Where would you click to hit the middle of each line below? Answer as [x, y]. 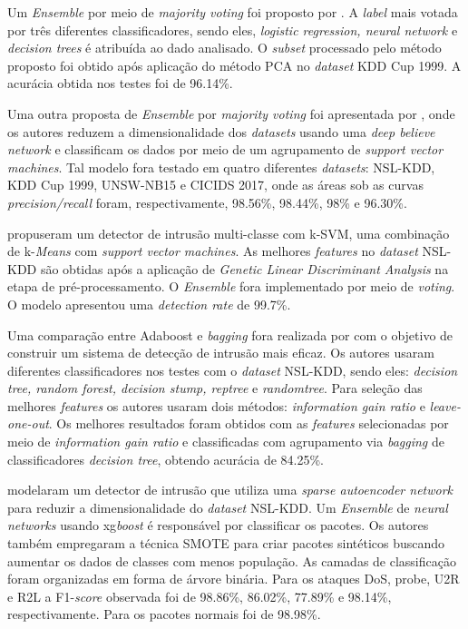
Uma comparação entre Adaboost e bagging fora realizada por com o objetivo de [230, 334]
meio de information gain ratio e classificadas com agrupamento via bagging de [226, 442]
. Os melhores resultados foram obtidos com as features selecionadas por [249, 423]
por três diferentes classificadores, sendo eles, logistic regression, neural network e [233, 29]
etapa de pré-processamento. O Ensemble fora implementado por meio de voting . [231, 286]
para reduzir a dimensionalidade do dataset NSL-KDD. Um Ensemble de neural [228, 507]
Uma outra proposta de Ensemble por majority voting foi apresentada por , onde [231, 113]
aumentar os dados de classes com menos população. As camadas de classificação [232, 560]
